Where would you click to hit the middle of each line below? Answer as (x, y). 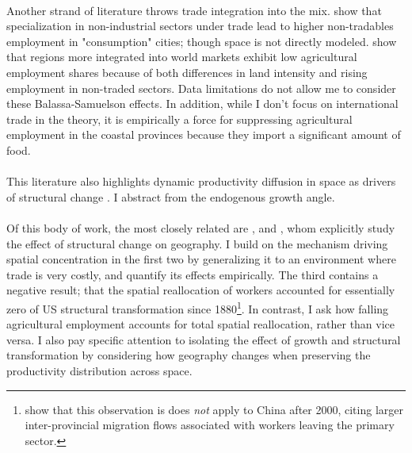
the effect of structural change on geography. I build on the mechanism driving (197, 243)
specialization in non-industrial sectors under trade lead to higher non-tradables (200, 26)
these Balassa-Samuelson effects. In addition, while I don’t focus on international (202, 104)
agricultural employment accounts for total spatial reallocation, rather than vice (201, 324)
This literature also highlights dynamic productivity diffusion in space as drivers (201, 181)
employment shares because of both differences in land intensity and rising (187, 72)
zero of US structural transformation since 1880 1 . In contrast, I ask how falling (198, 307)
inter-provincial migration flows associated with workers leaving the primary (210, 425)
